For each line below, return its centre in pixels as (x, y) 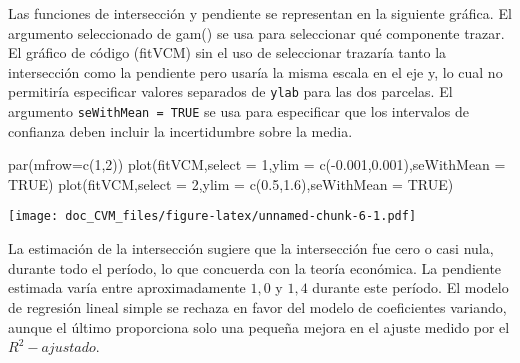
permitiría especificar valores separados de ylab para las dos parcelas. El (230, 91)
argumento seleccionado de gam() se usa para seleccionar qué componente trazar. (256, 32)
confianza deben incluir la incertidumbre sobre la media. (180, 130)
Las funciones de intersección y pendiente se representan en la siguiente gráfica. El (260, 13)
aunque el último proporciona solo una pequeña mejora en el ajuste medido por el (259, 326)
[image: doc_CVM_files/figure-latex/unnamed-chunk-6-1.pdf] (212, 216)
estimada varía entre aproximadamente (127, 287)
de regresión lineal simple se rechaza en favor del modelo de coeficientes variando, (257, 306)
